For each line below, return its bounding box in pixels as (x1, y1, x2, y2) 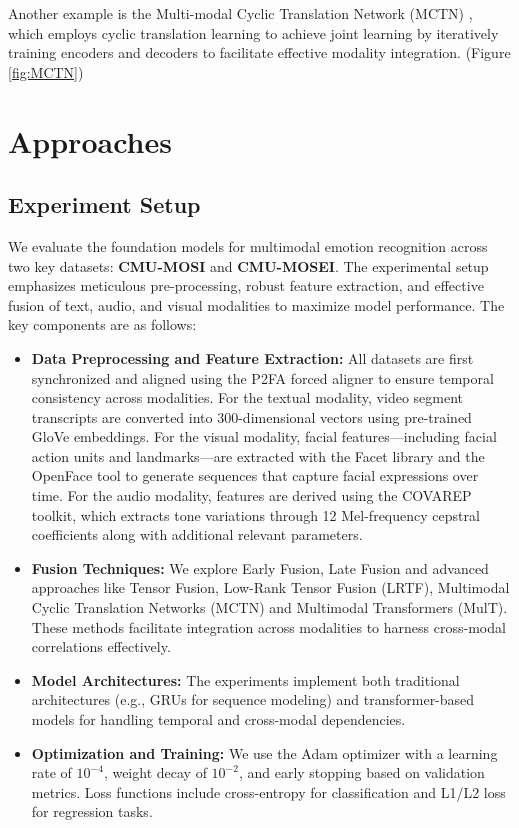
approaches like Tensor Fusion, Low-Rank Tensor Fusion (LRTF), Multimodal (31, 577, 510, 598)
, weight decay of (103, 762, 207, 783)
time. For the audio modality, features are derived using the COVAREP (31, 485, 472, 506)
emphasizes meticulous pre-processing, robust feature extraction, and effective (8, 275, 484, 296)
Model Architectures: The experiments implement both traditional (31, 669, 460, 690)
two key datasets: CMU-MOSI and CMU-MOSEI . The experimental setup (8, 255, 489, 276)
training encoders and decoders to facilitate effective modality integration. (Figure (8, 42, 511, 63)
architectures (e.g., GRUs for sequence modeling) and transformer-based (31, 689, 475, 710)
